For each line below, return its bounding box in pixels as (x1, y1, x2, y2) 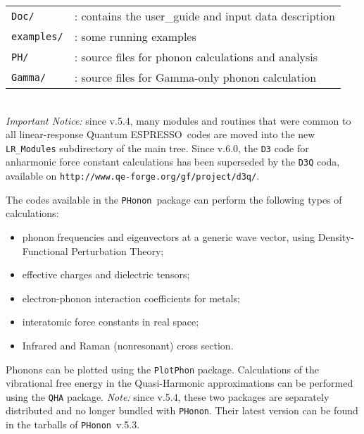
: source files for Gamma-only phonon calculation (74, 69, 317, 85)
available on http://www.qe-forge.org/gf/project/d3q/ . (6, 168, 260, 183)
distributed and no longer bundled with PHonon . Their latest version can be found (6, 403, 358, 418)
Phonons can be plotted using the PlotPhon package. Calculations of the (6, 361, 320, 376)
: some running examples (74, 28, 196, 44)
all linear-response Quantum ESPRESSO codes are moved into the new (6, 127, 315, 142)
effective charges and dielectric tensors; (22, 267, 190, 282)
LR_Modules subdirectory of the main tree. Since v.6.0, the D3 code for (6, 140, 309, 155)
